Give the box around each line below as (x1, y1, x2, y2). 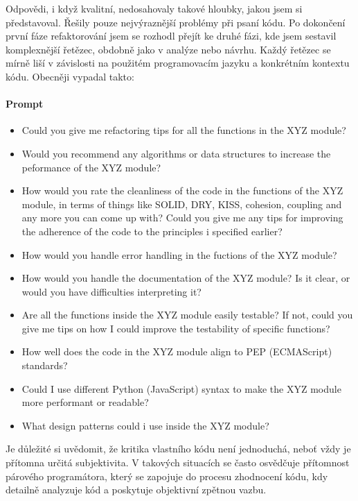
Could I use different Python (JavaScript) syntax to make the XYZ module (21, 381, 341, 396)
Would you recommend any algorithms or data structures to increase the (21, 146, 331, 160)
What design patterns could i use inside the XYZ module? (21, 418, 269, 432)
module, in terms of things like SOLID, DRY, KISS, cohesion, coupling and (21, 196, 342, 211)
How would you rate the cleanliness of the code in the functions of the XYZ (21, 183, 343, 198)
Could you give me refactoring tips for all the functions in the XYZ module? (21, 123, 346, 137)
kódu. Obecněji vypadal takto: (6, 69, 134, 83)
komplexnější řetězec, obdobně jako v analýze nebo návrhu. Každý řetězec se (6, 42, 331, 56)
